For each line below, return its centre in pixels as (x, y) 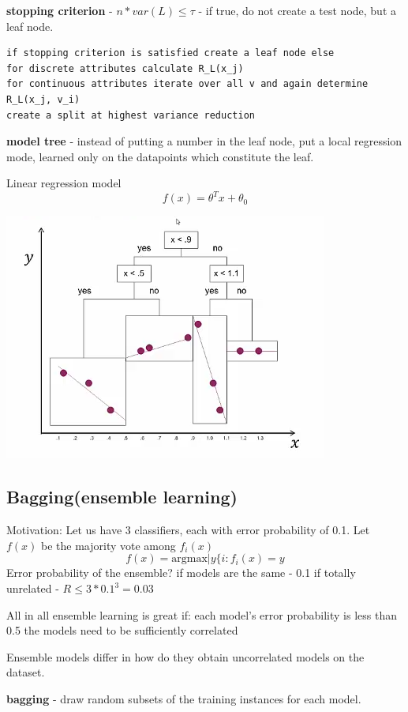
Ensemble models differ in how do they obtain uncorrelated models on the (185, 656)
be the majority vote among (109, 545)
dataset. (26, 672)
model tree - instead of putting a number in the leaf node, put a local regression (204, 141)
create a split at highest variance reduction (131, 115)
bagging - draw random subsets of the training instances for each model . (184, 698)
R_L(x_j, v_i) (43, 99)
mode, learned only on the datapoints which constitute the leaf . (160, 156)
